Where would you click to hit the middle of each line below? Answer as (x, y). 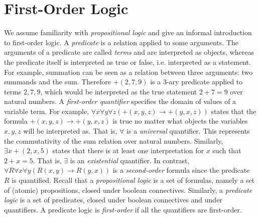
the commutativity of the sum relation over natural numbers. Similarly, (114, 140)
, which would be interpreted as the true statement (119, 91)
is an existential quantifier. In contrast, (130, 160)
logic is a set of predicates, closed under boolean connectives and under (113, 200)
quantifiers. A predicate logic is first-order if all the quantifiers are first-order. (123, 209)
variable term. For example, (47, 111)
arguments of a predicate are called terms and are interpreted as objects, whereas (129, 52)
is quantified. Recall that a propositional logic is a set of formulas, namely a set (133, 180)
